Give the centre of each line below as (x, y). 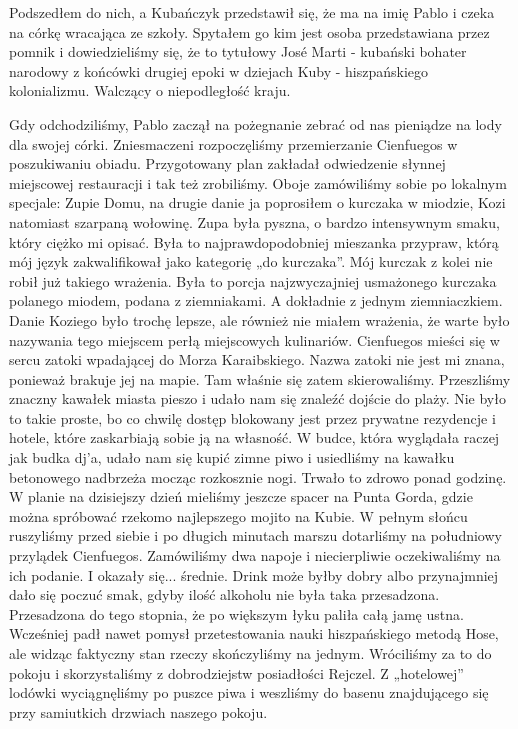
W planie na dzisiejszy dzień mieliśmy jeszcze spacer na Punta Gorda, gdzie (241, 496)
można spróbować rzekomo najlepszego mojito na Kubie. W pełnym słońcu (238, 515)
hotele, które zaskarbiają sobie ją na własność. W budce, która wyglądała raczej (254, 437)
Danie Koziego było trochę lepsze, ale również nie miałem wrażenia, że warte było (259, 319)
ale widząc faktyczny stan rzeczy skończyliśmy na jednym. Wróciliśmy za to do (250, 653)
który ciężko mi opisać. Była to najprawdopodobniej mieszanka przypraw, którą (254, 241)
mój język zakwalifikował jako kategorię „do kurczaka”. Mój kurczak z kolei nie (251, 261)
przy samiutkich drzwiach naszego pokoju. (138, 711)
